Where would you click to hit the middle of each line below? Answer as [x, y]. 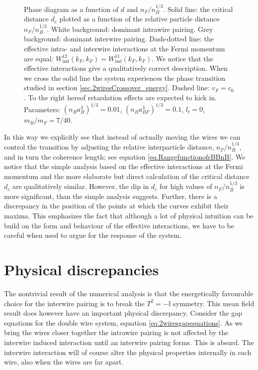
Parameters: [42, 109]
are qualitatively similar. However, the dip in [81, 186]
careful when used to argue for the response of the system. [93, 235]
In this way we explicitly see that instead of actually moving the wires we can [122, 136]
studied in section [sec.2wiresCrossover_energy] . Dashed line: [117, 88]
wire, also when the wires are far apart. [64, 362]
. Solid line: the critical [198, 9]
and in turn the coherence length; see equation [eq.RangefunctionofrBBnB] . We [125, 156]
